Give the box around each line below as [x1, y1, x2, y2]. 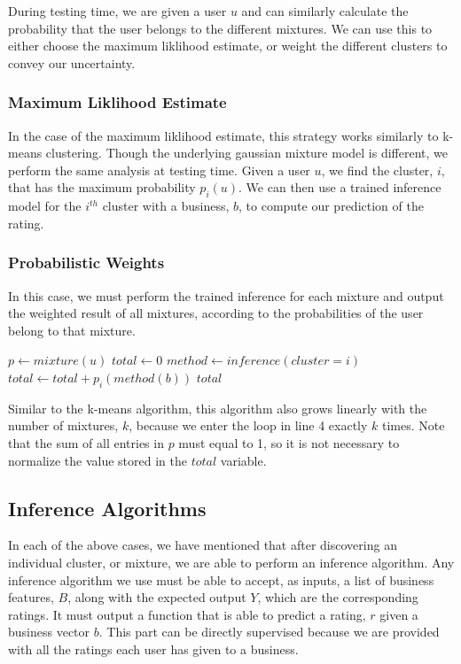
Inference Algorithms [8, 494, 207, 521]
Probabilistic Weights [8, 251, 165, 274]
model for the [8, 197, 82, 215]
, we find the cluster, [321, 160, 434, 179]
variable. [220, 451, 267, 469]
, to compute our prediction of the [238, 197, 424, 215]
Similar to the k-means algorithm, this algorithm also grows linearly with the [8, 398, 427, 417]
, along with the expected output [67, 588, 246, 606]
